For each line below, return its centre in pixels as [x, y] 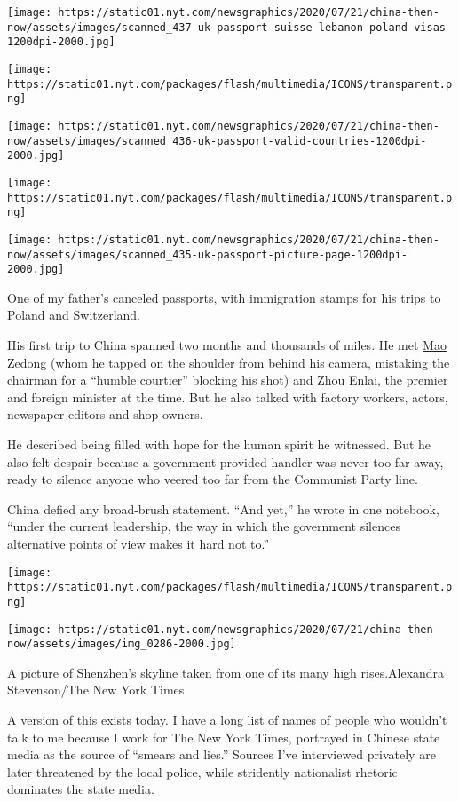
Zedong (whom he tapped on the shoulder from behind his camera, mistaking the [229, 362]
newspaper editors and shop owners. [105, 414]
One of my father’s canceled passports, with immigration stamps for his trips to [224, 297]
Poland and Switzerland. [74, 315]
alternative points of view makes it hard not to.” [138, 543]
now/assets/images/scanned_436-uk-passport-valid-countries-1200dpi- [217, 141]
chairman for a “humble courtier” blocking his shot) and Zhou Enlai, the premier [228, 380]
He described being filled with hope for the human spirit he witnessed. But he [219, 444]
